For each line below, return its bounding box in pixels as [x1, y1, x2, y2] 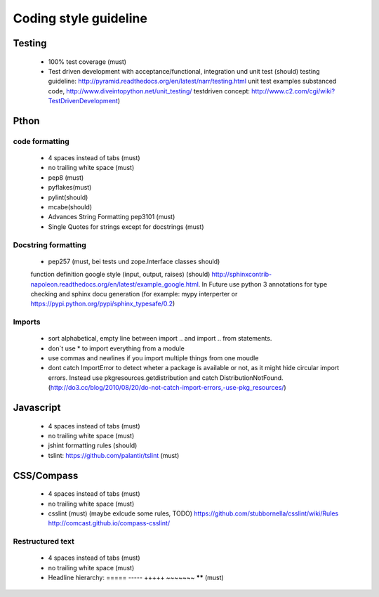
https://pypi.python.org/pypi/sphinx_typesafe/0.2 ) [30, 299, 175, 308]
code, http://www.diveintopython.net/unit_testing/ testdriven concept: [48, 86, 251, 95]
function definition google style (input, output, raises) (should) [30, 270, 211, 279]
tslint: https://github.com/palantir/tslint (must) [48, 451, 180, 459]
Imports [13, 317, 41, 327]
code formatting [13, 136, 69, 146]
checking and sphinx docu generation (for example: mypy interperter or [30, 289, 238, 298]
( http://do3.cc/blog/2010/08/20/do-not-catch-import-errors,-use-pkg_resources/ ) [48, 383, 287, 392]
